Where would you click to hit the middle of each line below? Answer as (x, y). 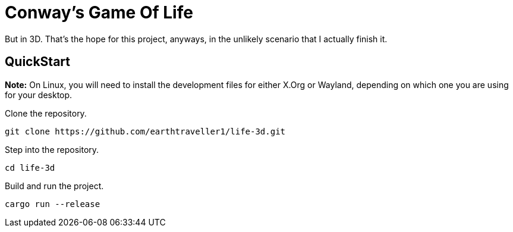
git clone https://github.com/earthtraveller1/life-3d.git (145, 131)
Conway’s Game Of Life (99, 12)
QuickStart (38, 62)
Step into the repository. (52, 149)
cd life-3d (30, 167)
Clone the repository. (46, 113)
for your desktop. (39, 95)
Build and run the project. (54, 186)
